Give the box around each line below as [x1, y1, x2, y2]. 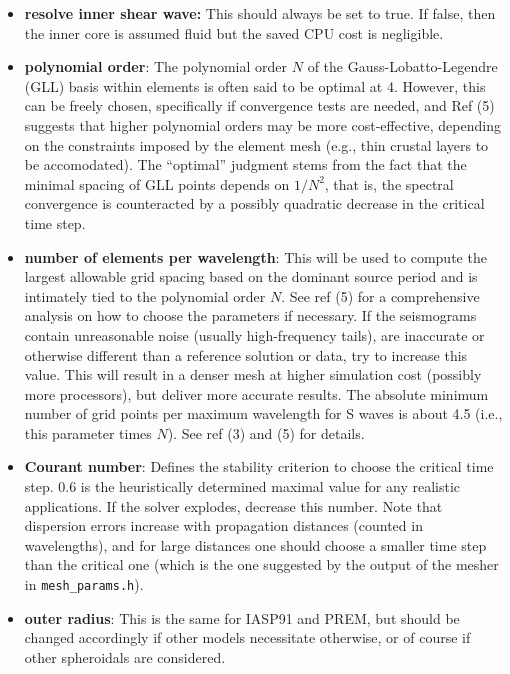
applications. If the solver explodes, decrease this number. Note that [24, 495, 443, 516]
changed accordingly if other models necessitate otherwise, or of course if [24, 627, 471, 648]
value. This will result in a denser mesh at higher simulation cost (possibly [24, 364, 482, 385]
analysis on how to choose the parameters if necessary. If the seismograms [24, 305, 477, 326]
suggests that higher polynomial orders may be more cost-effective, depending [24, 114, 501, 135]
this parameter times [24, 422, 152, 443]
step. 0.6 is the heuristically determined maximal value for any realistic [24, 476, 461, 497]
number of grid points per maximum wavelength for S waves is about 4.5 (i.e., [24, 403, 503, 424]
